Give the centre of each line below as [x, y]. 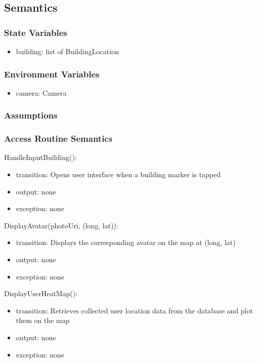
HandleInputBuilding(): [40, 157]
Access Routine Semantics [58, 138]
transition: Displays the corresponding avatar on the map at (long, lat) [126, 242]
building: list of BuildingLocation [67, 51]
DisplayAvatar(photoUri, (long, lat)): [61, 225]
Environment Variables [52, 74]
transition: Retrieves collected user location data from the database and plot [134, 310]
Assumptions [31, 115]
